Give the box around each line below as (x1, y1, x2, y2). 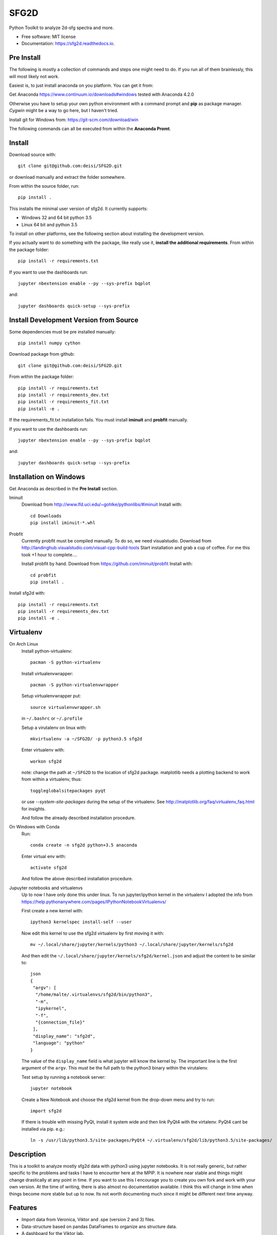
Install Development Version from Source (9, 316, 139, 324)
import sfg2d (30, 1108, 62, 1113)
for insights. (21, 806, 46, 812)
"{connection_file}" (35, 1020, 85, 1025)
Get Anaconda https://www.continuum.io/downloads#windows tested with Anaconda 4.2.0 (9, 91, 195, 97)
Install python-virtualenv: (21, 648, 73, 654)
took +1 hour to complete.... (21, 551, 78, 558)
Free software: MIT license (21, 34, 76, 40)
